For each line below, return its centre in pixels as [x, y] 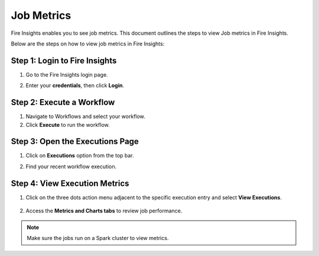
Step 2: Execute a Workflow [63, 102]
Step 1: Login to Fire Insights [64, 60]
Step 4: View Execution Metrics [70, 183]
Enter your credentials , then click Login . [75, 86]
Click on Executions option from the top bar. [80, 156]
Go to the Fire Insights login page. [67, 74]
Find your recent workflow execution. [71, 166]
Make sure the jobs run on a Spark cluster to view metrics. [98, 238]
